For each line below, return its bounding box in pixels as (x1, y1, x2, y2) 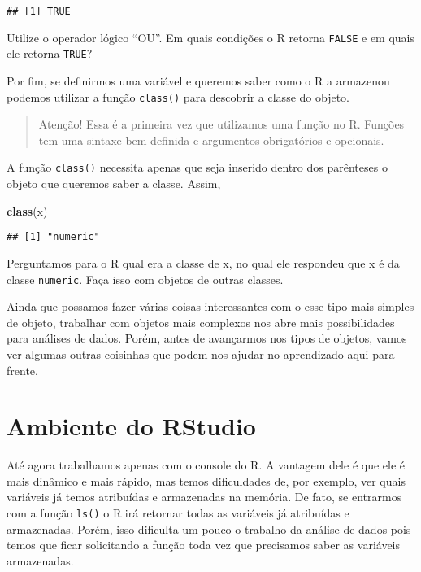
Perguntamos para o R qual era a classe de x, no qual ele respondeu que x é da (7, 254, 400, 271)
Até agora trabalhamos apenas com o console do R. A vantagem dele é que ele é (7, 456, 406, 474)
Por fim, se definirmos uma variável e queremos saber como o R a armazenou (7, 72, 390, 89)
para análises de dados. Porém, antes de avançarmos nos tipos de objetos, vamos (7, 330, 407, 347)
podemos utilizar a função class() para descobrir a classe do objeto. (7, 88, 349, 105)
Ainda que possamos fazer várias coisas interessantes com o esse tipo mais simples (7, 298, 414, 315)
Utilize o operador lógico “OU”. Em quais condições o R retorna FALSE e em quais (7, 28, 415, 46)
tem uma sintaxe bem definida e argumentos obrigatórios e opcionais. (38, 131, 384, 148)
